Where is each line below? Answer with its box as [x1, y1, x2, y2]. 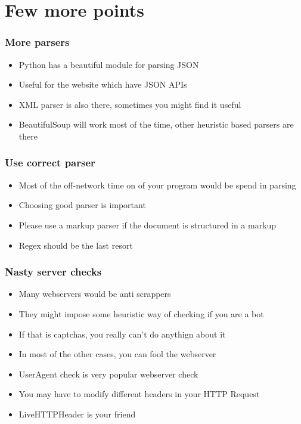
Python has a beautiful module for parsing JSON [18, 58, 199, 70]
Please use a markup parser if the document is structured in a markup [18, 218, 277, 231]
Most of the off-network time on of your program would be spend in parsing [18, 178, 296, 191]
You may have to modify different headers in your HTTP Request [18, 388, 260, 400]
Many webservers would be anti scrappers [18, 287, 171, 300]
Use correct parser [5, 155, 95, 170]
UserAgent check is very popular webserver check [18, 367, 198, 380]
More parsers [5, 35, 70, 49]
